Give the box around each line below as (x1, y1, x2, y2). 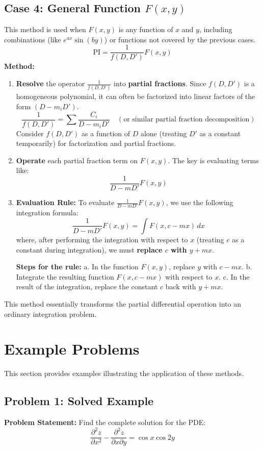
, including (199, 24, 232, 35)
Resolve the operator (16, 78, 85, 89)
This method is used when (4, 24, 86, 35)
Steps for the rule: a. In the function (16, 261, 139, 272)
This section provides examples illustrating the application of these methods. (4, 368, 244, 379)
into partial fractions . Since (114, 78, 206, 89)
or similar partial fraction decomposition (123, 116, 250, 123)
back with (165, 281, 196, 292)
